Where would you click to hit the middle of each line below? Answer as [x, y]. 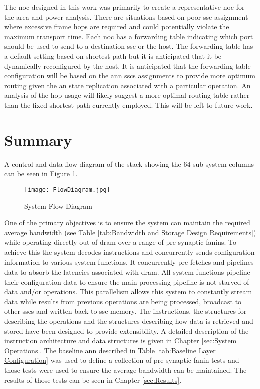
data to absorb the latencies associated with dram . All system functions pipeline [127, 272]
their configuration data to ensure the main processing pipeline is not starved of [127, 281]
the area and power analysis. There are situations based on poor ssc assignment [126, 16]
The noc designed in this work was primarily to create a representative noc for [124, 7]
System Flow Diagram [58, 206]
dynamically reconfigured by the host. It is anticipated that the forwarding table [127, 66]
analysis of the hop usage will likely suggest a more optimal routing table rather [127, 95]
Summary [38, 139]
